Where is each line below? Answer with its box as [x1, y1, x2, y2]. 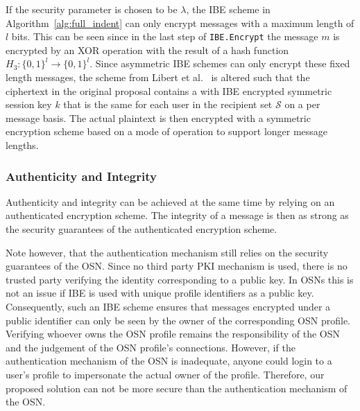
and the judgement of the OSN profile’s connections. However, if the [6, 340, 295, 354]
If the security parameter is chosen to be [6, 2, 178, 16]
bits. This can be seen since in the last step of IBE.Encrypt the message [11, 29, 318, 44]
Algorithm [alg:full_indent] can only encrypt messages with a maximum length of [6, 15, 354, 30]
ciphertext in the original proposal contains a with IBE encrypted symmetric [6, 83, 332, 98]
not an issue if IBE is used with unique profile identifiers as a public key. [6, 286, 314, 300]
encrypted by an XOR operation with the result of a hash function [6, 42, 289, 57]
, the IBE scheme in [186, 2, 271, 16]
